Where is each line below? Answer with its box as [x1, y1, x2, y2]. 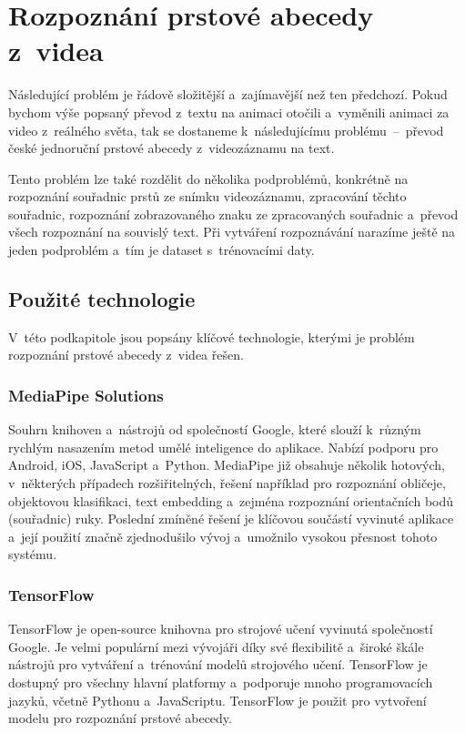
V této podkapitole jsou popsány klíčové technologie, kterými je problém [8, 327, 415, 346]
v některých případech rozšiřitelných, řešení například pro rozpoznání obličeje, [8, 473, 446, 493]
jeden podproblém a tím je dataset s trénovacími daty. [8, 240, 315, 260]
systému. [8, 545, 57, 564]
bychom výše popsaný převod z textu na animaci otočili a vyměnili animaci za [8, 102, 450, 121]
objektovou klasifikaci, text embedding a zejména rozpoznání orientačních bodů [8, 491, 454, 510]
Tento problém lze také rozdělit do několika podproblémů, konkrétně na [8, 168, 409, 188]
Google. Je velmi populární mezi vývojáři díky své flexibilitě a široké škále [8, 636, 424, 656]
